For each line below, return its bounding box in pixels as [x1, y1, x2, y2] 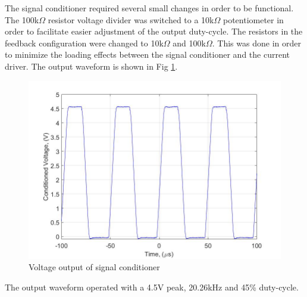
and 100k [173, 36, 206, 49]
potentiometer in [223, 13, 284, 26]
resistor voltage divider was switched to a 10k [48, 13, 214, 26]
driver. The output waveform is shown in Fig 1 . [5, 60, 178, 72]
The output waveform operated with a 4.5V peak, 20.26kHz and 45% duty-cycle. [5, 281, 299, 293]
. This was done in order [212, 36, 301, 49]
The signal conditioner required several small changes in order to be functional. [5, 2, 294, 14]
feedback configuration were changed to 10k [5, 36, 164, 49]
